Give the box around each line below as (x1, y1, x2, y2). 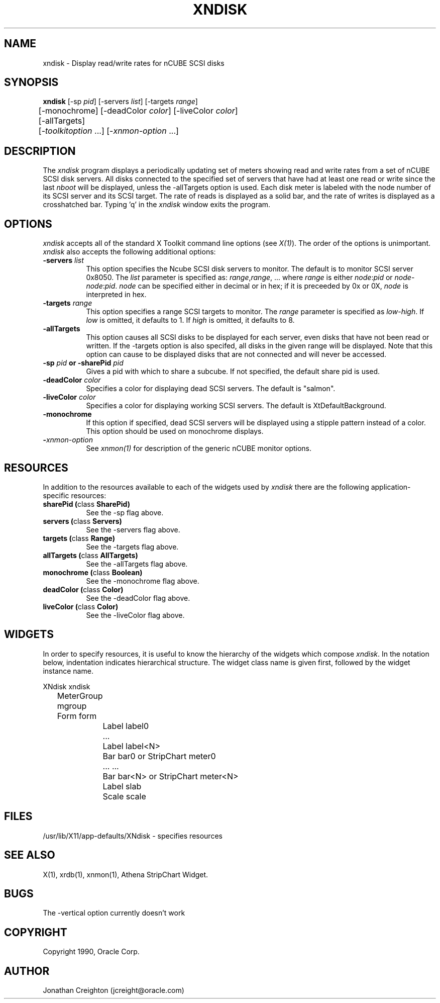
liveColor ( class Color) (43, 602, 119, 611)
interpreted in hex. (86, 290, 147, 299)
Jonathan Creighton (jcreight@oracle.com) (43, 986, 184, 995)
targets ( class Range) (43, 533, 115, 542)
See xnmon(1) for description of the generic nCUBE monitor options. (86, 444, 312, 453)
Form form (57, 710, 97, 721)
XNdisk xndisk (43, 682, 90, 691)
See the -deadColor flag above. (86, 593, 190, 602)
